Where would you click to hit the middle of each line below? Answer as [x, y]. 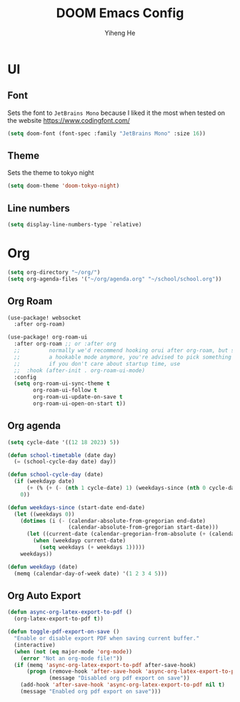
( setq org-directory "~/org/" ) [54, 272]
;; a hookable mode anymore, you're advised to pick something [123, 357]
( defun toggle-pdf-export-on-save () [64, 632]
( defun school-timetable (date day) [62, 455]
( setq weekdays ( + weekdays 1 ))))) [92, 548]
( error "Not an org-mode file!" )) [71, 658]
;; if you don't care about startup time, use [97, 363]
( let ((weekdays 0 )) [44, 514]
